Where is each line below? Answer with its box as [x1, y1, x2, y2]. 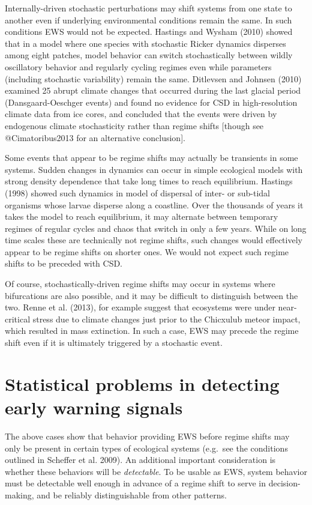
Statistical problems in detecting [5, 371, 280, 396]
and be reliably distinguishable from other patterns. [37, 488, 227, 501]
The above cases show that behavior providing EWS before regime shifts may [5, 429, 290, 442]
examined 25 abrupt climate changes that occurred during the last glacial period [5, 84, 301, 97]
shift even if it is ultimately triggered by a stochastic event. [5, 336, 223, 349]
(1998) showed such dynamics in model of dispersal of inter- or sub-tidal [5, 186, 270, 199]
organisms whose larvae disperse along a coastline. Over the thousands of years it [5, 198, 304, 211]
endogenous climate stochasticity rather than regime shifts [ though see [5, 119, 264, 132]
